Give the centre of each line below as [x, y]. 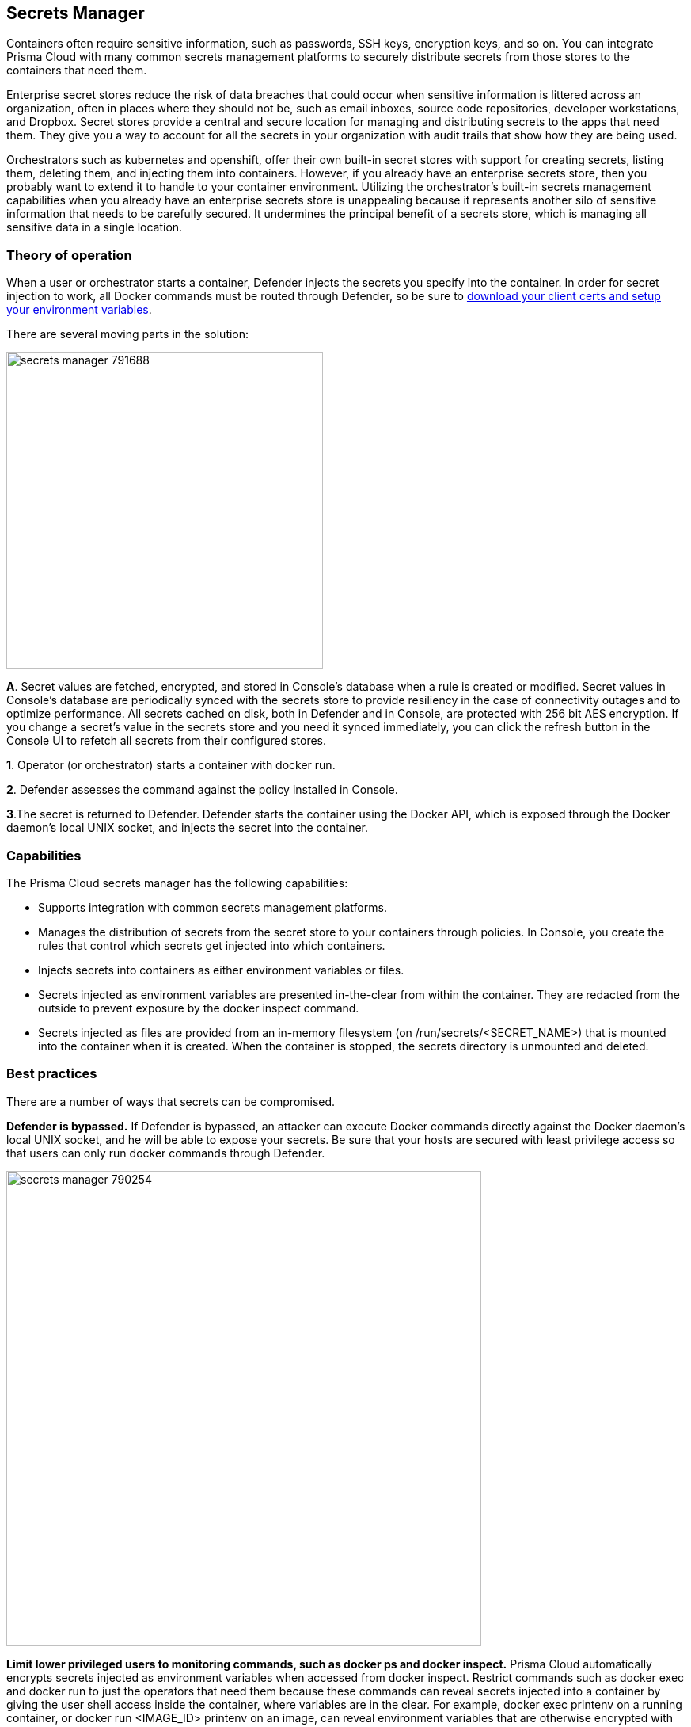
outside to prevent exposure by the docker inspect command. [199, 1008]
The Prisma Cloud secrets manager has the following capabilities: [177, 883]
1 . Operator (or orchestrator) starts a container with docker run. [171, 765]
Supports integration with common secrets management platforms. [213, 907]
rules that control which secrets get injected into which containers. [212, 945]
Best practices [52, 1074]
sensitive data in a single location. [95, 227]
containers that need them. [77, 71]
